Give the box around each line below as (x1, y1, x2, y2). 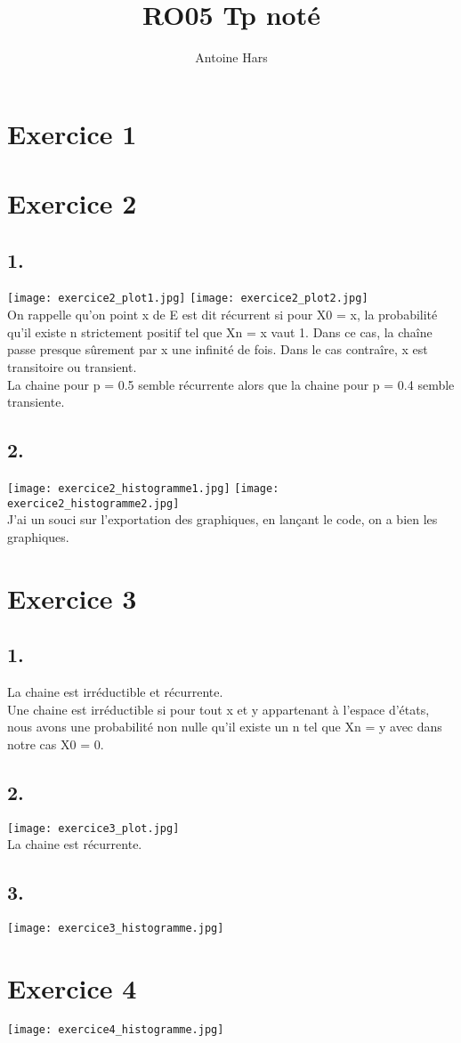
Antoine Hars (195, 48, 268, 67)
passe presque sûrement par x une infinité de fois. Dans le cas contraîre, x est (7, 340, 428, 359)
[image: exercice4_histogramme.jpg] (7, 1023, 224, 1036)
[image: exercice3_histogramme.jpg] (7, 922, 224, 935)
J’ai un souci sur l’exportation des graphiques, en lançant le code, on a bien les (7, 510, 438, 529)
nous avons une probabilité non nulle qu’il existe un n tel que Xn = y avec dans (7, 717, 442, 736)
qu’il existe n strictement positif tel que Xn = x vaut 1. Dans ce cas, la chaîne (7, 322, 433, 341)
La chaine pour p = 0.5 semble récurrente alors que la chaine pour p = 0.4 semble (7, 375, 455, 393)
